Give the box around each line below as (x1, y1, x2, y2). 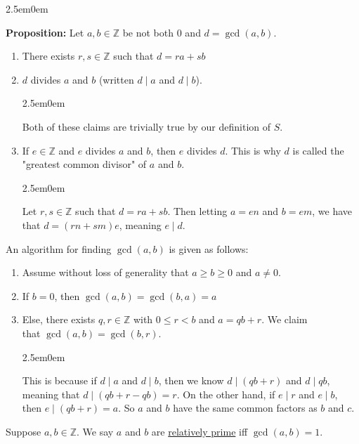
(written (98, 72, 134, 86)
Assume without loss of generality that (22, 265, 189, 280)
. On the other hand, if (176, 386, 275, 401)
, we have (312, 204, 353, 218)
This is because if (22, 373, 97, 388)
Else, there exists (22, 312, 96, 327)
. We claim (261, 312, 308, 327)
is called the (292, 143, 344, 157)
